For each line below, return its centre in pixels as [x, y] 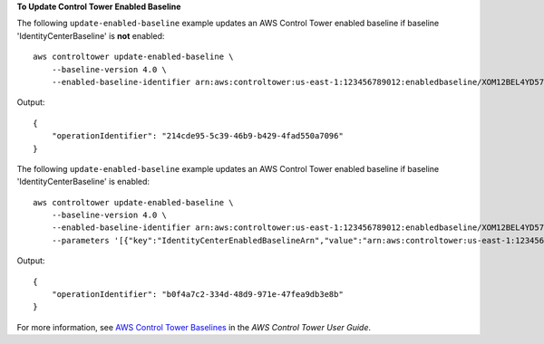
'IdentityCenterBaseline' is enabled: [83, 182]
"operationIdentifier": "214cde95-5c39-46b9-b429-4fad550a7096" [197, 136]
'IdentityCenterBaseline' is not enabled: [91, 35]
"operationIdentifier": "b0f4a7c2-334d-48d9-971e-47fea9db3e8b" [197, 295]
